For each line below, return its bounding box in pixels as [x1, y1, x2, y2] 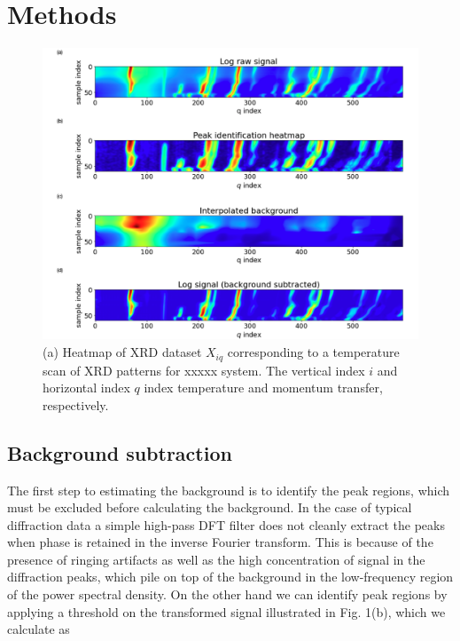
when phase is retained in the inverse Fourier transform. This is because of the [7, 533, 433, 551]
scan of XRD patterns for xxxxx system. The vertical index [43, 360, 365, 379]
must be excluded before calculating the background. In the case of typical [7, 498, 412, 517]
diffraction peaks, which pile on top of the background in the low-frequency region [7, 567, 454, 586]
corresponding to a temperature [227, 343, 400, 361]
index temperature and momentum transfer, [144, 378, 383, 397]
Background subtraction [7, 439, 232, 466]
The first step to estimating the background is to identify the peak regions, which [7, 480, 450, 499]
